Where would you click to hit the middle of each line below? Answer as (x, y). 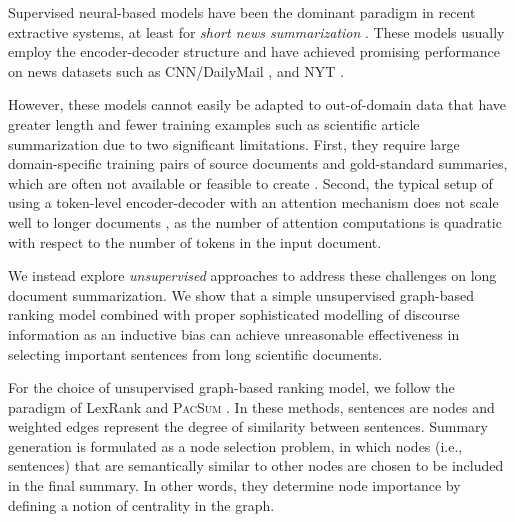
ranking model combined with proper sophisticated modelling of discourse (234, 314)
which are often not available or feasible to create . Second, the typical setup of (250, 182)
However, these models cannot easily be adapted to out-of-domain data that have (257, 104)
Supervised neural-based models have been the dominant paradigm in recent (242, 12)
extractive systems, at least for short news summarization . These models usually (256, 31)
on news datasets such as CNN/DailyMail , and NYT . (176, 70)
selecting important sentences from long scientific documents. (195, 353)
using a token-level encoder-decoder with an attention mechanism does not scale (253, 202)
